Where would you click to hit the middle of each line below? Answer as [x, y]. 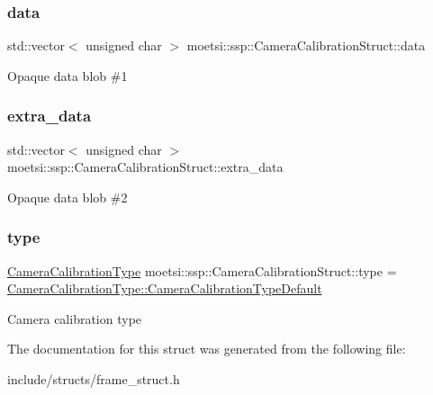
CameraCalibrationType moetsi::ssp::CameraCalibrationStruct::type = [202, 270]
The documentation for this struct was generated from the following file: [207, 349]
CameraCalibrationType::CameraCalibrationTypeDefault [165, 288]
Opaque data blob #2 [68, 197]
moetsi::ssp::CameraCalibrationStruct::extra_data [145, 167]
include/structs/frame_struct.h [94, 379]
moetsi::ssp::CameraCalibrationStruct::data [306, 45]
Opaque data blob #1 [68, 75]
